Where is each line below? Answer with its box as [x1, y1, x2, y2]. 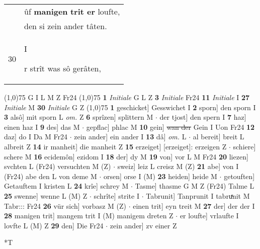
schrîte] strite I [94, 190, 139, 201]
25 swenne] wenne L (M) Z [4, 190, 88, 201]
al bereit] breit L [193, 131, 244, 142]
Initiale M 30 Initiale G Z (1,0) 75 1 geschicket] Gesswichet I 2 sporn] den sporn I [4, 102, 256, 112]
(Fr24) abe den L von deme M [4, 171, 97, 181]
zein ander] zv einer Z [110, 220, 177, 230]
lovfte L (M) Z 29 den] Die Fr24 [4, 220, 104, 230]
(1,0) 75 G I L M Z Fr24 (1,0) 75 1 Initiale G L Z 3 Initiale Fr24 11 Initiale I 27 [4, 92, 250, 102]
